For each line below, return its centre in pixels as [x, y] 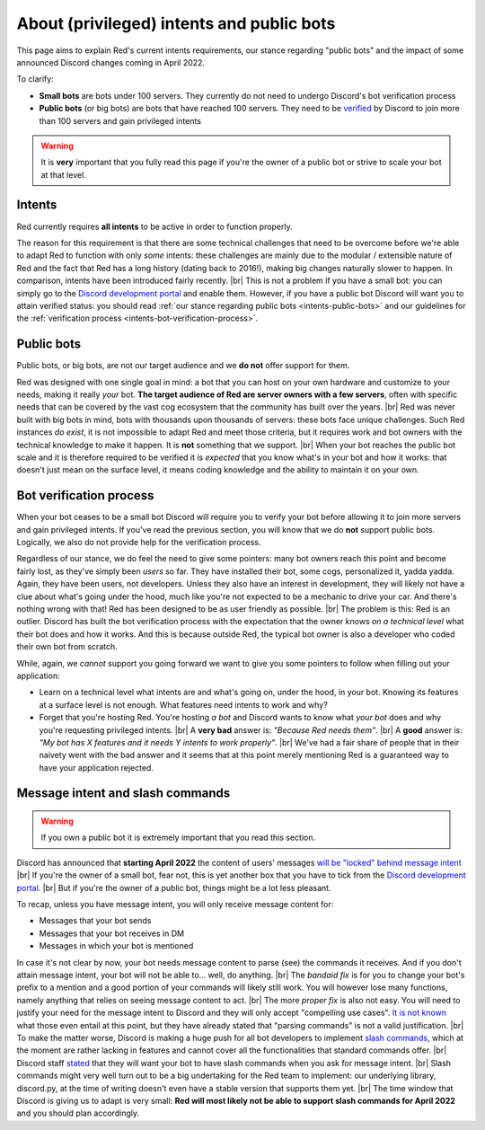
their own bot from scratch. [67, 647]
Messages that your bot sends [95, 921]
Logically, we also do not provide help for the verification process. [139, 543]
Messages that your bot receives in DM [111, 933]
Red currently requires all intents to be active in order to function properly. [154, 226]
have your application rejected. [97, 767]
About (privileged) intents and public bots [176, 23]
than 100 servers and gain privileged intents [120, 120]
